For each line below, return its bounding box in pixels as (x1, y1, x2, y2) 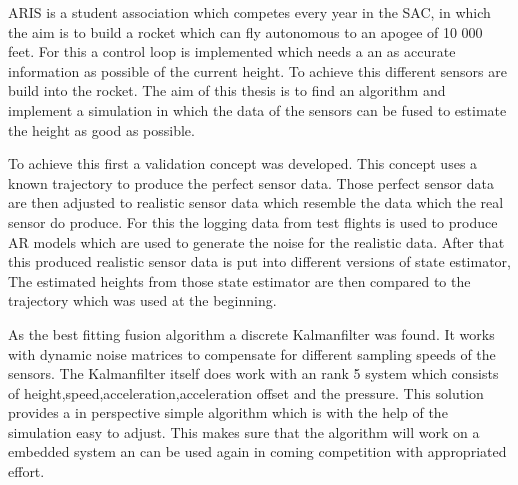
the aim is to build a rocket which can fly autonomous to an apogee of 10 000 (8, 21, 483, 42)
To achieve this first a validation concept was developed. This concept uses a (8, 153, 478, 174)
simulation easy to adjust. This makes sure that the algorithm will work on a (8, 421, 480, 442)
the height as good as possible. (8, 119, 195, 140)
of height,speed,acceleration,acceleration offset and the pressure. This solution (8, 382, 484, 403)
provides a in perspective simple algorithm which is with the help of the (8, 402, 448, 423)
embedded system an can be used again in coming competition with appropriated (8, 441, 507, 462)
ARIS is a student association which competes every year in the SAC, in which (8, 2, 491, 22)
